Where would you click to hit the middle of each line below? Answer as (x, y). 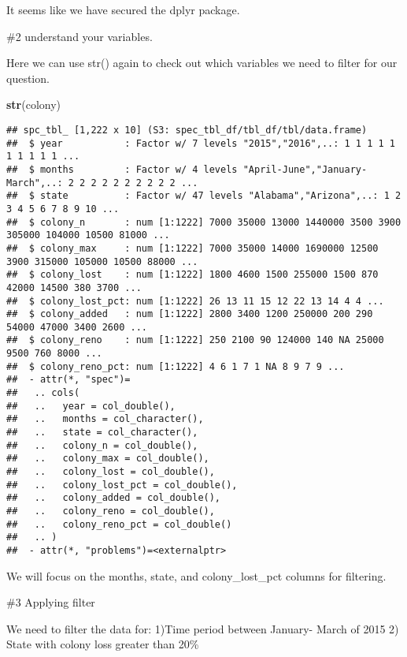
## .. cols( (43, 393)
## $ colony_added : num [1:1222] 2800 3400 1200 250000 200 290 (190, 314)
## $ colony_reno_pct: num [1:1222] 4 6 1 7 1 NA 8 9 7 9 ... (176, 366)
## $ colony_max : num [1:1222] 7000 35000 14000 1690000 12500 (192, 248)
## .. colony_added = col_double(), (114, 498)
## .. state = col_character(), (102, 433)
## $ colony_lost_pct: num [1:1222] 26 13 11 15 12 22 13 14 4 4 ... (195, 301)
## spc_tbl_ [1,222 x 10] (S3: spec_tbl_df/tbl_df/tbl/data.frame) (187, 130)
